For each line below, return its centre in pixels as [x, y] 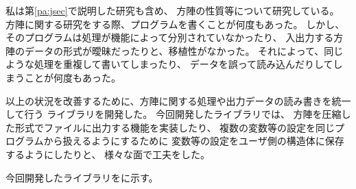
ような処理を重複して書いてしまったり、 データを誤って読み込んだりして [169, 64]
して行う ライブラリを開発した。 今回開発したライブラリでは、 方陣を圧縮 [174, 114]
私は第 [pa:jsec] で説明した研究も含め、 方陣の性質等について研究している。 [173, 10]
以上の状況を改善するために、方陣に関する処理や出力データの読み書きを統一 [178, 100]
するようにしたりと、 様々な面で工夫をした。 [108, 154]
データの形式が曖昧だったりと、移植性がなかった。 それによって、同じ [184, 50]
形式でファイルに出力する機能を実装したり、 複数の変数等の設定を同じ [175, 127]
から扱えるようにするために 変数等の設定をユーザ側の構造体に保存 [194, 141]
